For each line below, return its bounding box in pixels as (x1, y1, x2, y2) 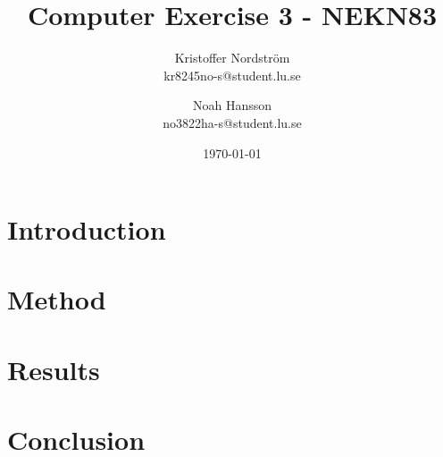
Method (7, 281, 106, 317)
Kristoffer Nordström (174, 48, 290, 67)
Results (7, 351, 100, 387)
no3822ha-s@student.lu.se (163, 113, 302, 131)
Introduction (7, 211, 166, 248)
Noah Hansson (192, 96, 272, 114)
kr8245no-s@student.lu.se (163, 65, 301, 84)
